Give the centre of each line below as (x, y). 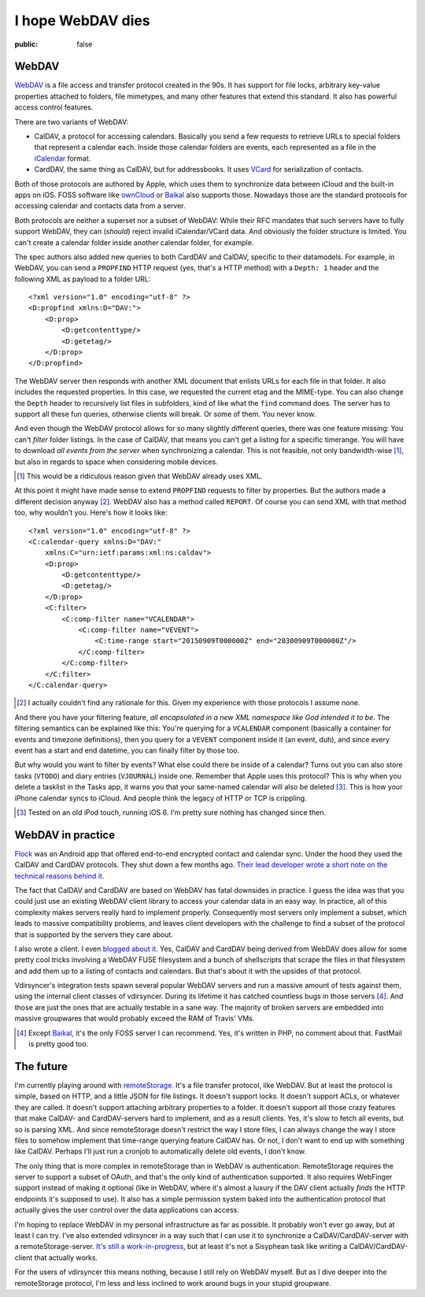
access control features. (54, 107)
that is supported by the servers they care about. (94, 935)
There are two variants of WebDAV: (72, 121)
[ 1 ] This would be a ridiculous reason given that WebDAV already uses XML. (140, 476)
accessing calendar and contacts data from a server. (100, 206)
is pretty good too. (59, 1044)
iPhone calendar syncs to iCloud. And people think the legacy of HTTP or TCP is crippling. (161, 798)
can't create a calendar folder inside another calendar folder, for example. (134, 242)
